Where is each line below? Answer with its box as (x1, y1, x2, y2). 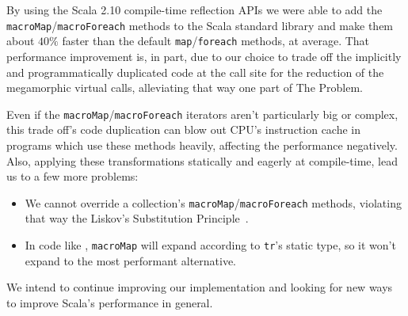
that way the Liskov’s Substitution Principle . (25, 210, 249, 227)
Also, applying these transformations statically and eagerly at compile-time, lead (6, 152, 398, 169)
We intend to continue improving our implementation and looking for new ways (6, 279, 393, 295)
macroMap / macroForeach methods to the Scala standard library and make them (6, 17, 394, 33)
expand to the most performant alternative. (25, 252, 237, 268)
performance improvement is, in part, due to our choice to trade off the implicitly (6, 48, 402, 64)
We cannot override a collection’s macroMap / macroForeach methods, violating (25, 194, 402, 211)
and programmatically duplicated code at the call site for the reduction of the (6, 63, 384, 80)
